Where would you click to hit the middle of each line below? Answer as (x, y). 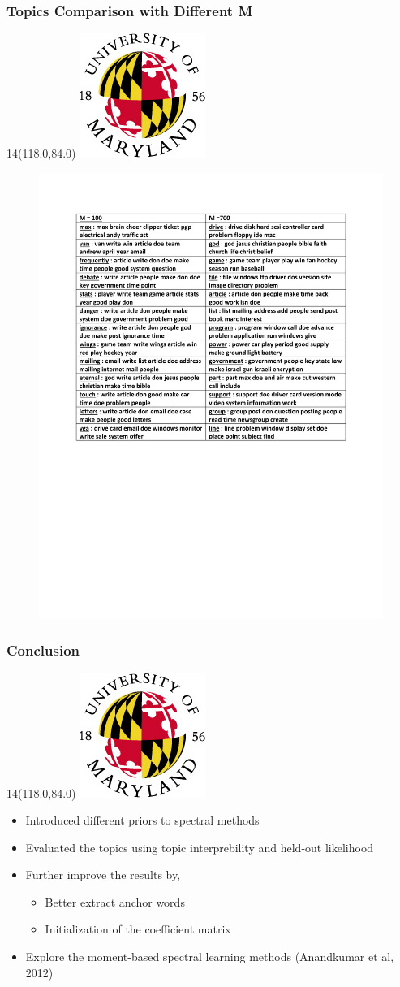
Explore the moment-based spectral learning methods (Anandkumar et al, (210, 957)
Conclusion (43, 650)
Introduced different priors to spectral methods (142, 820)
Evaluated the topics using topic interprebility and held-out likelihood (200, 847)
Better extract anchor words (115, 901)
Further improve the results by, (103, 874)
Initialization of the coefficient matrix (138, 929)
